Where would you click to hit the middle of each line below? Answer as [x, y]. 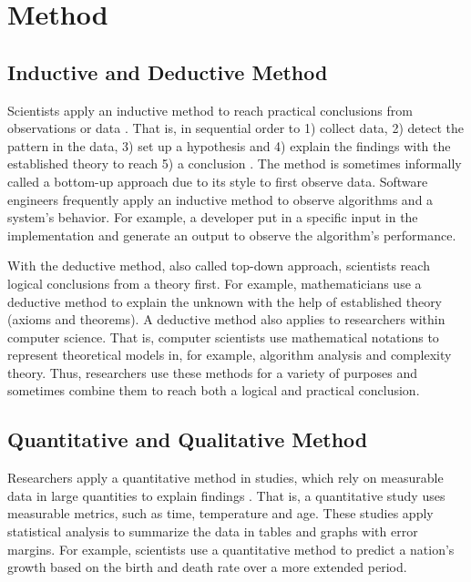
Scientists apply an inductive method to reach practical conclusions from [210, 110]
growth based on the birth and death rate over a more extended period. [207, 567]
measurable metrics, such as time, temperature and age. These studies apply [220, 513]
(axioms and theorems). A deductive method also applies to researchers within [226, 319]
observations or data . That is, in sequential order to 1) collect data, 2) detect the [235, 128]
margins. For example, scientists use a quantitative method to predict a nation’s [231, 549]
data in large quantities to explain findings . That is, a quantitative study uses [226, 495]
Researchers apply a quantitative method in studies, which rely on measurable [225, 478]
